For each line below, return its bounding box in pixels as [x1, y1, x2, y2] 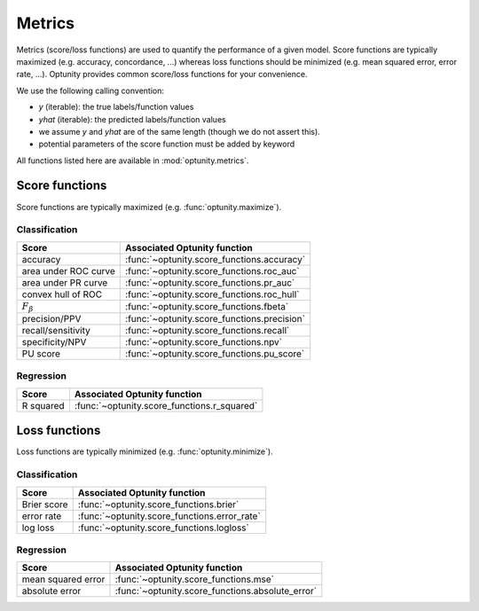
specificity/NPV [21, 336, 87, 349]
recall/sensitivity [21, 325, 90, 337]
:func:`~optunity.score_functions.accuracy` [125, 253, 306, 265]
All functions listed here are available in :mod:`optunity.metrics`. [16, 155, 249, 166]
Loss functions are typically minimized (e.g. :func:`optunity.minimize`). [16, 446, 274, 457]
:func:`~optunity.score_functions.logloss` [77, 521, 250, 534]
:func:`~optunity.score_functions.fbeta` [125, 300, 289, 312]
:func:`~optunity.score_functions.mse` [114, 573, 275, 585]
